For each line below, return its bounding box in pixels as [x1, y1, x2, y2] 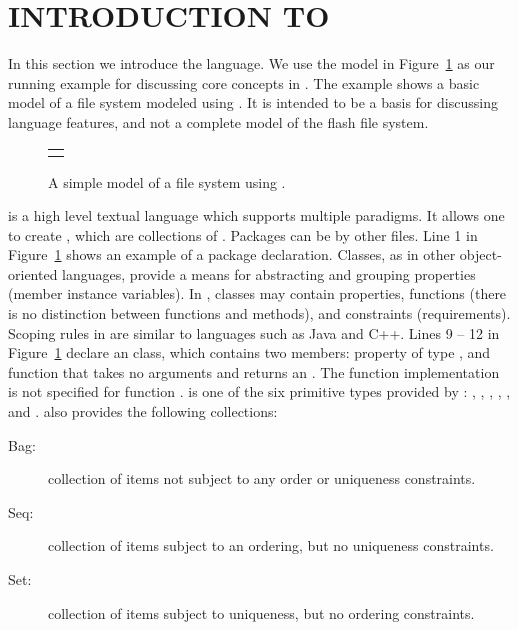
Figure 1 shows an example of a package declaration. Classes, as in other [8, 244, 456, 265]
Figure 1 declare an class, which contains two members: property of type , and [8, 342, 491, 363]
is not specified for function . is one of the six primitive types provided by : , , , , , [8, 381, 511, 402]
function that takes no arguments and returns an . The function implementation [8, 361, 500, 382]
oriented [8, 263, 58, 284]
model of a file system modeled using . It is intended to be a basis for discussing [8, 92, 498, 113]
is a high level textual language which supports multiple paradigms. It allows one [8, 205, 505, 226]
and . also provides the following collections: [8, 401, 278, 422]
